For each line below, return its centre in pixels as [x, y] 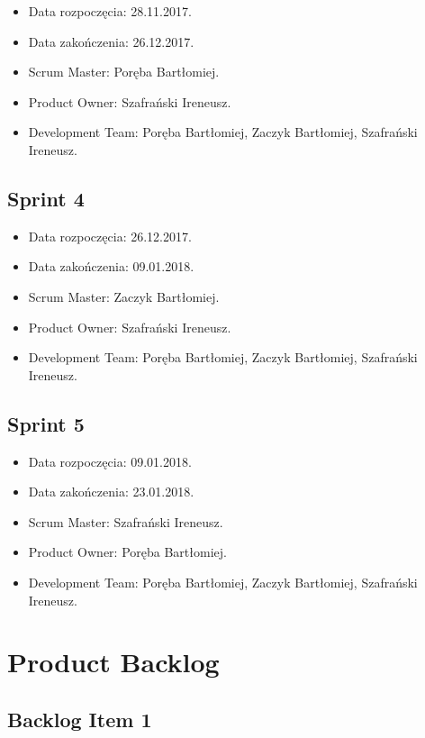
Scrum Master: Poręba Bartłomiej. [124, 72]
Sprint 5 [46, 423]
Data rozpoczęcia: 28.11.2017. [110, 11]
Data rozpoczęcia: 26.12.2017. [110, 236]
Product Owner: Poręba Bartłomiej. [127, 552]
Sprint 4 [46, 198]
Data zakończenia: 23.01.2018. [111, 492]
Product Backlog [113, 662]
